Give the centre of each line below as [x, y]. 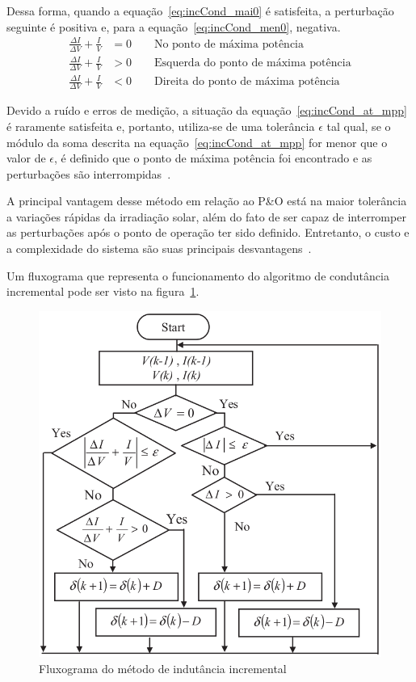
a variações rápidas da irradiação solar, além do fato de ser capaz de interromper [206, 216]
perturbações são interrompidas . [89, 173]
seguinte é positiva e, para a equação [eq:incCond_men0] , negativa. [174, 26]
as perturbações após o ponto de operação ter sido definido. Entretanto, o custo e [208, 232]
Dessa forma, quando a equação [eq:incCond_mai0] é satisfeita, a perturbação [200, 11]
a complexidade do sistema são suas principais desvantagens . [159, 248]
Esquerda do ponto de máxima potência [252, 63]
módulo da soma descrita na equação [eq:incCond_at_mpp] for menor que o [197, 142]
